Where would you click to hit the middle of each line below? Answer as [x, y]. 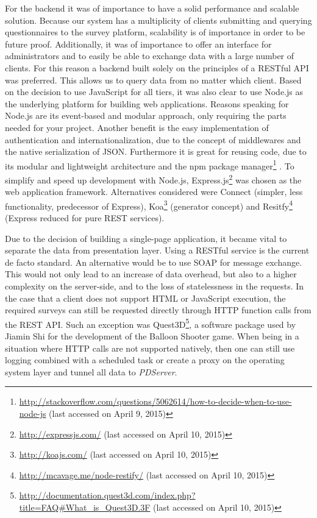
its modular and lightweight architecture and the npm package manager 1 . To [150, 165]
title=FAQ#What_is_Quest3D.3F [85, 507]
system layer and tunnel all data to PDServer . [91, 371]
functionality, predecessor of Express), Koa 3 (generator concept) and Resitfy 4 [149, 205]
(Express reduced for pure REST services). [85, 218]
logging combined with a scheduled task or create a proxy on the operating [145, 360]
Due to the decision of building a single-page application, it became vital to [146, 238]
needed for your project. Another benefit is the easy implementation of [137, 127]
